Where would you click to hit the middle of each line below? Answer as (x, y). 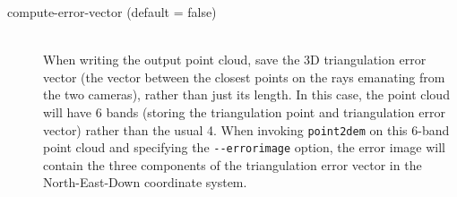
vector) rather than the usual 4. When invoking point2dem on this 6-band (246, 129)
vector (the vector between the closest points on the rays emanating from (244, 77)
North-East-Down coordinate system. (145, 182)
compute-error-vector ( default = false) (112, 12)
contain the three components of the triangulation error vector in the (233, 164)
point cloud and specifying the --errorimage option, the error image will (244, 147)
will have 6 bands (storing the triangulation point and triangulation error (244, 111)
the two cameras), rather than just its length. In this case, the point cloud (246, 94)
